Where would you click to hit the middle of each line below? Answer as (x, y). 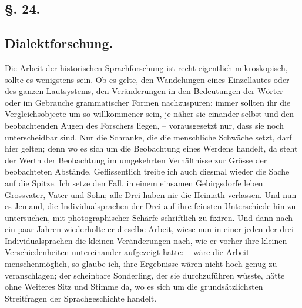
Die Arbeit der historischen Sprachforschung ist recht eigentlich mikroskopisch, (146, 67)
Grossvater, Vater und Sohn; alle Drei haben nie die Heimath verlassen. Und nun (151, 194)
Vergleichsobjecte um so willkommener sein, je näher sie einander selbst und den (150, 114)
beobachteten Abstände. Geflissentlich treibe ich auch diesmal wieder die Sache (147, 171)
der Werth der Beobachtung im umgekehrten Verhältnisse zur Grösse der (136, 160)
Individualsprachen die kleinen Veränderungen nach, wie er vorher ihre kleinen (146, 240)
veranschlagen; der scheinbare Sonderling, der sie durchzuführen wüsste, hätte (145, 275)
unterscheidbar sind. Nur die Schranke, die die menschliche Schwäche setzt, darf (148, 137)
